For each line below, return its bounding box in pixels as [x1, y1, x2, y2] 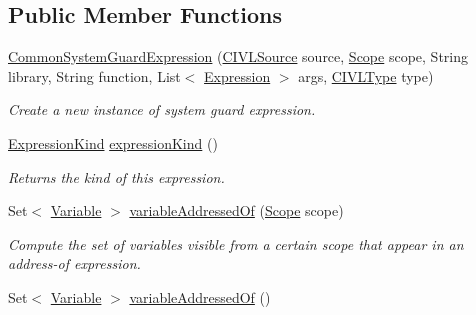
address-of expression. [8, 253, 141, 274]
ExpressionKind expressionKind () [8, 132, 218, 153]
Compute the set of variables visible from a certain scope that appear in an [8, 233, 464, 254]
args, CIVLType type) [298, 65, 434, 86]
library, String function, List [8, 65, 181, 86]
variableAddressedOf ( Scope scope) [129, 200, 344, 221]
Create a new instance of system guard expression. [8, 99, 316, 120]
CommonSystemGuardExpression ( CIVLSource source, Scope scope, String [8, 46, 468, 67]
